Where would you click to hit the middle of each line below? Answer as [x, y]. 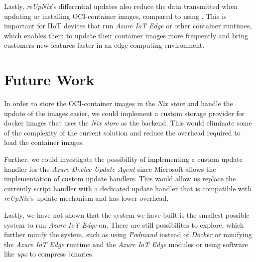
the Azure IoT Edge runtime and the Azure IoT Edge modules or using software [126, 244]
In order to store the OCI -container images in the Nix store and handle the [119, 103]
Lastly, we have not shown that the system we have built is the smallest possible [127, 215]
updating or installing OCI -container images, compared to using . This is [115, 16]
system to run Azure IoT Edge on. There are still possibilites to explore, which [124, 224]
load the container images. [44, 142]
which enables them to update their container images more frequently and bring [126, 35]
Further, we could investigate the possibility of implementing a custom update [123, 159]
